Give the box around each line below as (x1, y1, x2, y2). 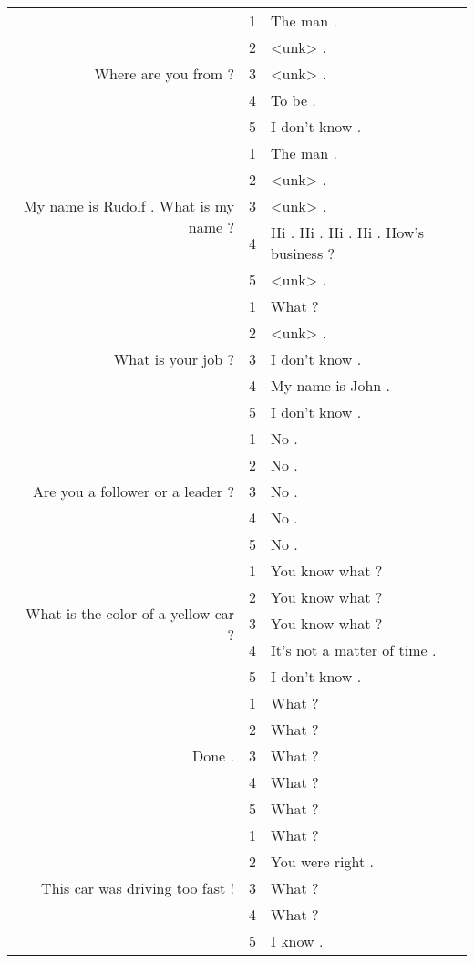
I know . (271, 930, 324, 951)
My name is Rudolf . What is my (23, 195, 235, 216)
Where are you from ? (94, 63, 235, 84)
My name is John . (271, 375, 391, 396)
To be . (271, 89, 316, 110)
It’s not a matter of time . (271, 639, 437, 660)
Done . (192, 745, 235, 766)
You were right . (271, 851, 375, 872)
